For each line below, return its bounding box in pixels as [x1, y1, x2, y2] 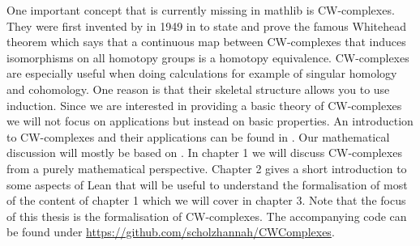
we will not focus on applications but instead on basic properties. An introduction [6, 112, 414, 129]
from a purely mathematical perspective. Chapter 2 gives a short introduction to [6, 159, 407, 176]
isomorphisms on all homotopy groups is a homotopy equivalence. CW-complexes [6, 49, 409, 66]
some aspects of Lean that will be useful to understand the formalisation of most [6, 176, 408, 193]
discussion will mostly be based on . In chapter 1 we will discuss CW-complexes [6, 144, 402, 161]
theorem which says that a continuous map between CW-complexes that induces [6, 33, 406, 50]
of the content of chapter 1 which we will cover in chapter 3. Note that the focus [6, 192, 406, 209]
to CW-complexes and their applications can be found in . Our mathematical [6, 128, 390, 145]
